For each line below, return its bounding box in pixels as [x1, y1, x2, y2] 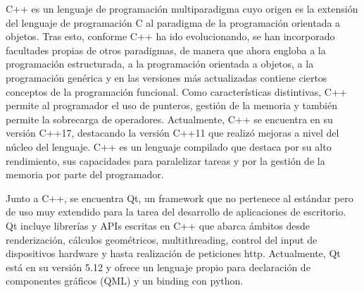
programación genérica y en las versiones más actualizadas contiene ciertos [6, 70, 327, 85]
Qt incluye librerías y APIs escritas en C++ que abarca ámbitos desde [6, 218, 310, 232]
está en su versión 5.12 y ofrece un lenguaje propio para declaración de [6, 259, 310, 274]
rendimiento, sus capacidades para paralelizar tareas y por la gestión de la [6, 153, 325, 168]
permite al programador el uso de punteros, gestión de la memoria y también [6, 98, 338, 113]
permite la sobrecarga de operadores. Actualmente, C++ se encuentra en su [6, 111, 333, 126]
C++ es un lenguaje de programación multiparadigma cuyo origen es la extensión [6, 1, 358, 15]
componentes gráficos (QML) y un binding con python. [6, 273, 244, 288]
